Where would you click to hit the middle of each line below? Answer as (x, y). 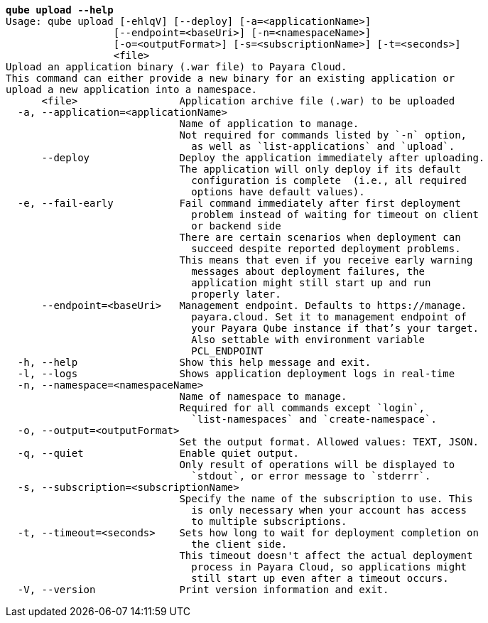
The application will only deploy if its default (320, 169)
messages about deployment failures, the (308, 271)
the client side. (239, 544)
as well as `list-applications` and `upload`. (323, 146)
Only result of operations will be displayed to (317, 465)
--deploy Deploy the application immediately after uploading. (263, 158)
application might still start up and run (311, 283)
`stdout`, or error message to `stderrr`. (311, 476)
